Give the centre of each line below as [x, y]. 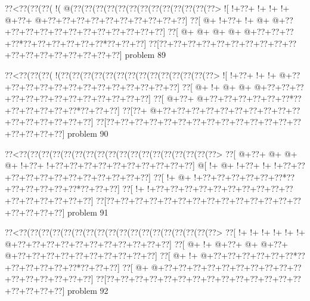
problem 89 [145, 55]
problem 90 [88, 133]
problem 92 [88, 291]
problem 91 [88, 212]
